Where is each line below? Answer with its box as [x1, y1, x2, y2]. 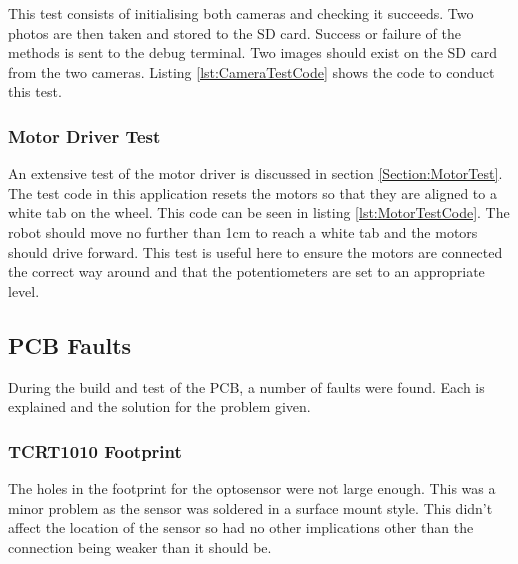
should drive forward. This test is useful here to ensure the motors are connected [8, 241, 503, 262]
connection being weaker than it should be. [8, 536, 272, 557]
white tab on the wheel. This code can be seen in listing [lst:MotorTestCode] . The [8, 202, 510, 223]
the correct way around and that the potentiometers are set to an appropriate [8, 261, 485, 282]
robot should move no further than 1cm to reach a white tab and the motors [8, 221, 478, 242]
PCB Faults [8, 329, 132, 360]
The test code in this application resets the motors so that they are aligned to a [8, 182, 497, 203]
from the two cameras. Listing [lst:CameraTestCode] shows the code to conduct [8, 61, 495, 82]
